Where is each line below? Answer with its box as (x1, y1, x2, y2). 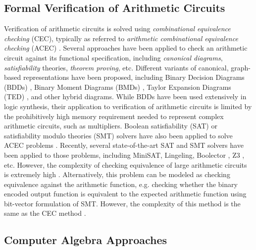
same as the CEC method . (4, 208, 86, 218)
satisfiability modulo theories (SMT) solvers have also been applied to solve (4, 130, 233, 140)
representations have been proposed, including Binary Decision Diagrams (23, 72, 245, 82)
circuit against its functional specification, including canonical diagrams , (4, 52, 223, 62)
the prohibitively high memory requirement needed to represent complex (4, 111, 224, 121)
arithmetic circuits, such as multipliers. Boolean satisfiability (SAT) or (4, 121, 217, 131)
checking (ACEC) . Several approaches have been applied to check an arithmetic (4, 43, 248, 53)
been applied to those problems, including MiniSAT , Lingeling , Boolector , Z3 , (4, 149, 245, 160)
